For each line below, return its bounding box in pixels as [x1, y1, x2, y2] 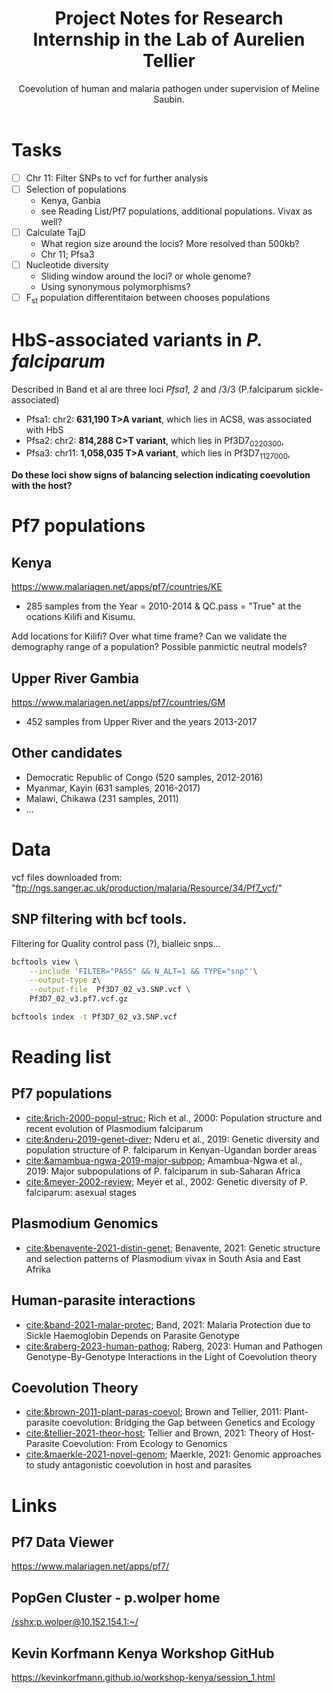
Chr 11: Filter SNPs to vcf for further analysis [25, 172, 209, 184]
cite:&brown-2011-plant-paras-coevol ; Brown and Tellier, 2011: [25, 1406, 282, 1418]
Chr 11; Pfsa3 [40, 248, 95, 260]
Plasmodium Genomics [11, 1215, 159, 1232]
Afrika [25, 1263, 51, 1275]
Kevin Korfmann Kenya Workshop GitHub [11, 1645, 275, 1662]
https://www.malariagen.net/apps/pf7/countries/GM [11, 697, 226, 709]
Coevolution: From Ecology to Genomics [62, 1438, 228, 1450]
